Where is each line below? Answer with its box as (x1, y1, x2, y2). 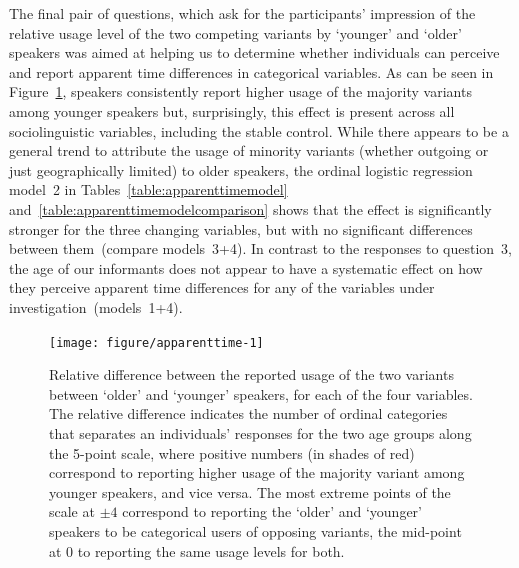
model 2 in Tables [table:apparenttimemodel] (9, 179, 288, 200)
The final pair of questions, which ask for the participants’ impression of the (9, 3, 476, 23)
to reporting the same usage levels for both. (77, 540, 345, 561)
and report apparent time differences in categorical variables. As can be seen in (9, 61, 494, 82)
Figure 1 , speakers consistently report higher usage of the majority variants (9, 81, 472, 102)
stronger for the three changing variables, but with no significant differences (9, 218, 473, 239)
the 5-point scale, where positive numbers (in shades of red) (49, 442, 415, 463)
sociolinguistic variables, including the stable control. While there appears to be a (9, 120, 509, 141)
